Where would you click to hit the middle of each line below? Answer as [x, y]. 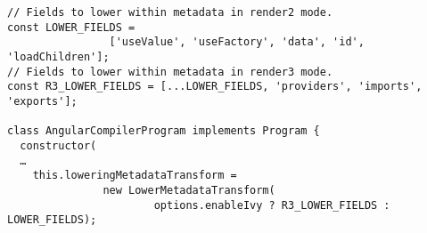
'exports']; [42, 101]
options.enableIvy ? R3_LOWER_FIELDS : [272, 205]
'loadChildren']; [58, 56]
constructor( [58, 145]
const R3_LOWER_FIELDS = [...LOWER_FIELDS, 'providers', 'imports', [215, 87]
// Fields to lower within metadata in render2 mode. [170, 12]
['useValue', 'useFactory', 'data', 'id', [237, 42]
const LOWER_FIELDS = [71, 27]
